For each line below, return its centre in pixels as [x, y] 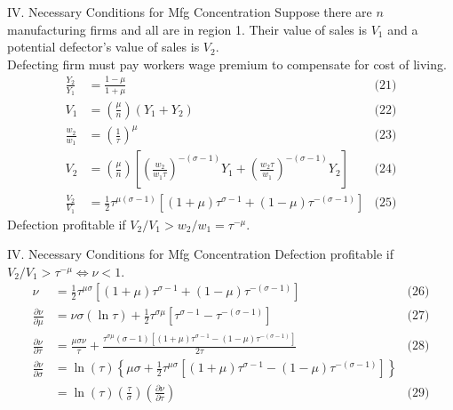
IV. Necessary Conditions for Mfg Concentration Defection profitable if [200, 254]
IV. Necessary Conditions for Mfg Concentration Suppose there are [190, 12]
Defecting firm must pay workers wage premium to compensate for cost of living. [227, 64]
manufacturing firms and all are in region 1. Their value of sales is [187, 29]
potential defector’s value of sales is [103, 47]
